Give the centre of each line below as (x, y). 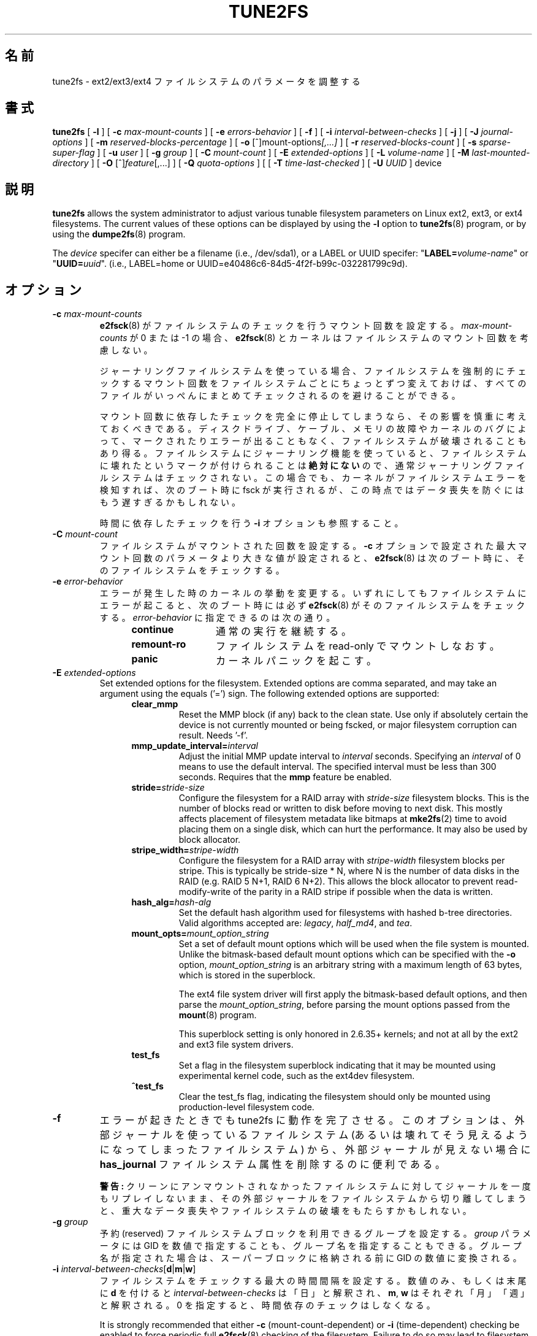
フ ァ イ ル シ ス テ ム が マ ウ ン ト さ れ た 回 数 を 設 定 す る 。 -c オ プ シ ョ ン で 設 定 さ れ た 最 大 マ (313, 546)
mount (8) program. (218, 1015)
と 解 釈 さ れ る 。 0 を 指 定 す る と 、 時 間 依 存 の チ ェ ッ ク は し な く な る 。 (267, 1305)
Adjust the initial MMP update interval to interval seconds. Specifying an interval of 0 (350, 756)
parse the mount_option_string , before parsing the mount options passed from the (344, 1005)
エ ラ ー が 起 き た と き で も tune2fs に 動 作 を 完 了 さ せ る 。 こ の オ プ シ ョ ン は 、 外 (312, 1120)
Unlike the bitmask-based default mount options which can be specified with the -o (347, 954)
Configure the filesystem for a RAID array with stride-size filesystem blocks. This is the (354, 798)
